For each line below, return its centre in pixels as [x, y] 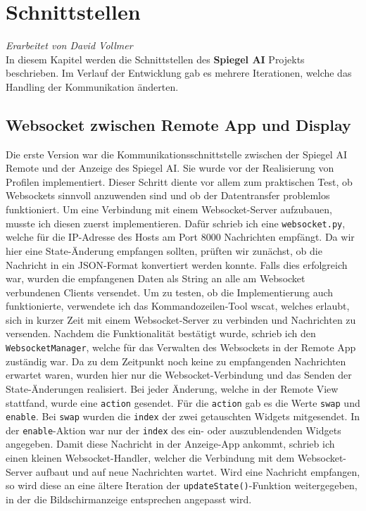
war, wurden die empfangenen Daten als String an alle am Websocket [156, 278]
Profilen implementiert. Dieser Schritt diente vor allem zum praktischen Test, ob [179, 181]
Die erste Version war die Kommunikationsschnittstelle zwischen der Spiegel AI [176, 154]
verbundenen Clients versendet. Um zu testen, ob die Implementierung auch [170, 292]
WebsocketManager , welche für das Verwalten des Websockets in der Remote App [181, 347]
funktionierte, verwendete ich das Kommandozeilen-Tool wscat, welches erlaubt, [178, 306]
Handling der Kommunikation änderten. [92, 86]
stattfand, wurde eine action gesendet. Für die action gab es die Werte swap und [183, 402]
